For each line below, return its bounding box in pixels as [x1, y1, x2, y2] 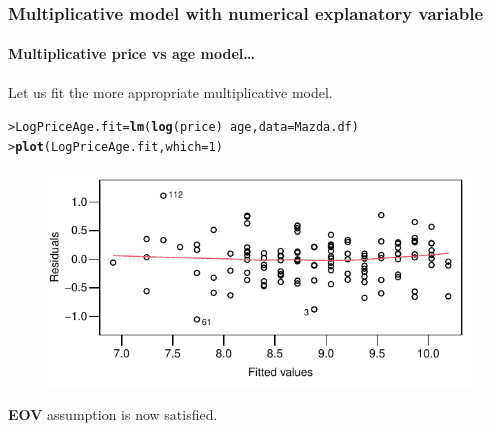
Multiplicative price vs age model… [8, 43, 256, 64]
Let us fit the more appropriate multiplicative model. [8, 81, 333, 102]
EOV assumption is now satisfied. [8, 404, 218, 425]
